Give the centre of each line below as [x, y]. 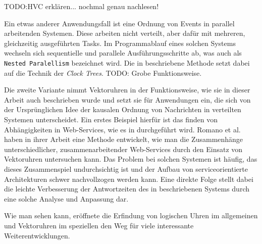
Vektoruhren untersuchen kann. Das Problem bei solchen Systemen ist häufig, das [131, 159]
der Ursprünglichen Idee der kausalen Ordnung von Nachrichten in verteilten [123, 109]
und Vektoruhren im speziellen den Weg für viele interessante [99, 225]
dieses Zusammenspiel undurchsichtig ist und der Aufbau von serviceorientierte [126, 168]
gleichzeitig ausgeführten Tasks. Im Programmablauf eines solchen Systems [120, 43]
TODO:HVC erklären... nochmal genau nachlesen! [82, 6]
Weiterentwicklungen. [37, 235]
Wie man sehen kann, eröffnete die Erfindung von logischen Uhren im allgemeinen [131, 215]
